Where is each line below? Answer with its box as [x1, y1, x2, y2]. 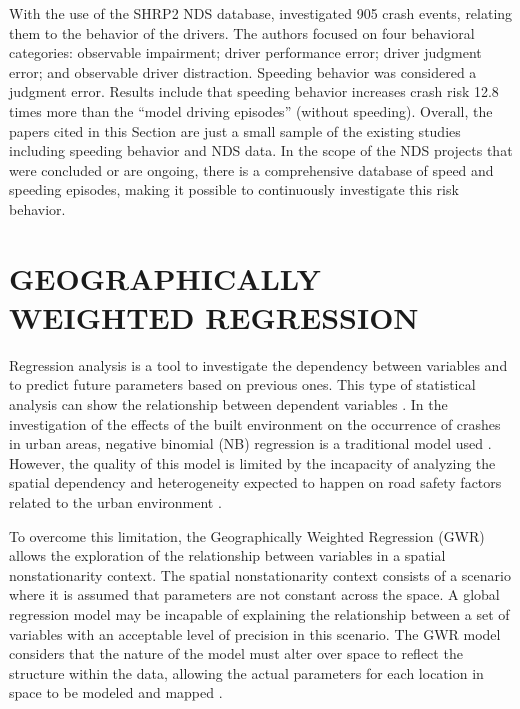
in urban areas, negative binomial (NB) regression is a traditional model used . [9, 433, 492, 454]
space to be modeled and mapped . [9, 682, 223, 703]
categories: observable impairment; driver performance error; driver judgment [9, 42, 482, 63]
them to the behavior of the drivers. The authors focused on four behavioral [9, 22, 475, 43]
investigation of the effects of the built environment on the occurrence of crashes [9, 413, 501, 434]
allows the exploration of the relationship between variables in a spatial [9, 545, 446, 566]
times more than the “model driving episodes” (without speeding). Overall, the [9, 100, 493, 121]
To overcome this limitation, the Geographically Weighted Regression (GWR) [9, 525, 485, 546]
